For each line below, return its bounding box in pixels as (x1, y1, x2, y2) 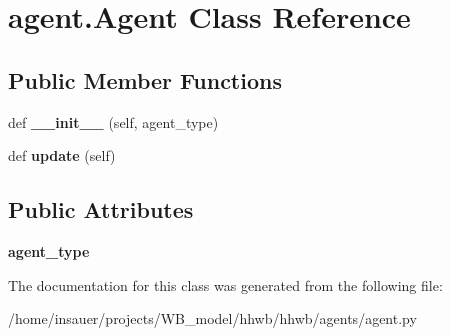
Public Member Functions (8, 64, 282, 95)
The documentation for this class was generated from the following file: (8, 274, 443, 295)
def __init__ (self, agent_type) (8, 111, 219, 132)
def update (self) (8, 145, 116, 166)
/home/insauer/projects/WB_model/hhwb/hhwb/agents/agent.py (8, 308, 417, 329)
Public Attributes (8, 194, 194, 225)
